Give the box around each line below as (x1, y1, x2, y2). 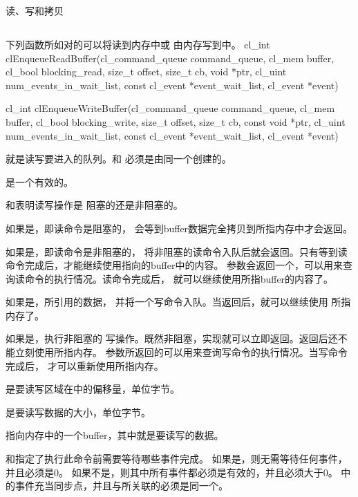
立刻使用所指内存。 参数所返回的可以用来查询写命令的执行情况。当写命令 (15, 345, 348, 359)
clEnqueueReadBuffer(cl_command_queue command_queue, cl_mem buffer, (6, 50, 335, 65)
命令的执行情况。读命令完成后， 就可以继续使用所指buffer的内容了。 (24, 271, 334, 285)
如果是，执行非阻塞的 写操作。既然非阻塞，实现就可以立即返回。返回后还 (6, 331, 338, 346)
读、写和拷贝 (6, 3, 64, 17)
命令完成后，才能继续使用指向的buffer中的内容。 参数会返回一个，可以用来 (6, 258, 343, 272)
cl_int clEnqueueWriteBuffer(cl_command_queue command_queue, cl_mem (6, 101, 335, 115)
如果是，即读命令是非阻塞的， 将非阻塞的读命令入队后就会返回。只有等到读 (6, 244, 348, 259)
